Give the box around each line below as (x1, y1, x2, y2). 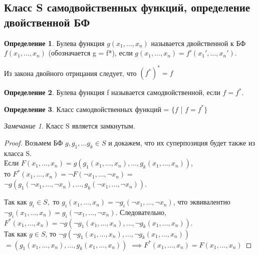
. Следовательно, (115, 206, 166, 217)
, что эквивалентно (173, 196, 230, 207)
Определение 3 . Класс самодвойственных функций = (4, 103, 169, 114)
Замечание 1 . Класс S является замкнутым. (4, 120, 135, 131)
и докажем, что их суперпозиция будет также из (108, 137, 255, 148)
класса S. (4, 147, 32, 158)
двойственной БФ (4, 14, 90, 29)
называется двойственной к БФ (151, 37, 246, 48)
